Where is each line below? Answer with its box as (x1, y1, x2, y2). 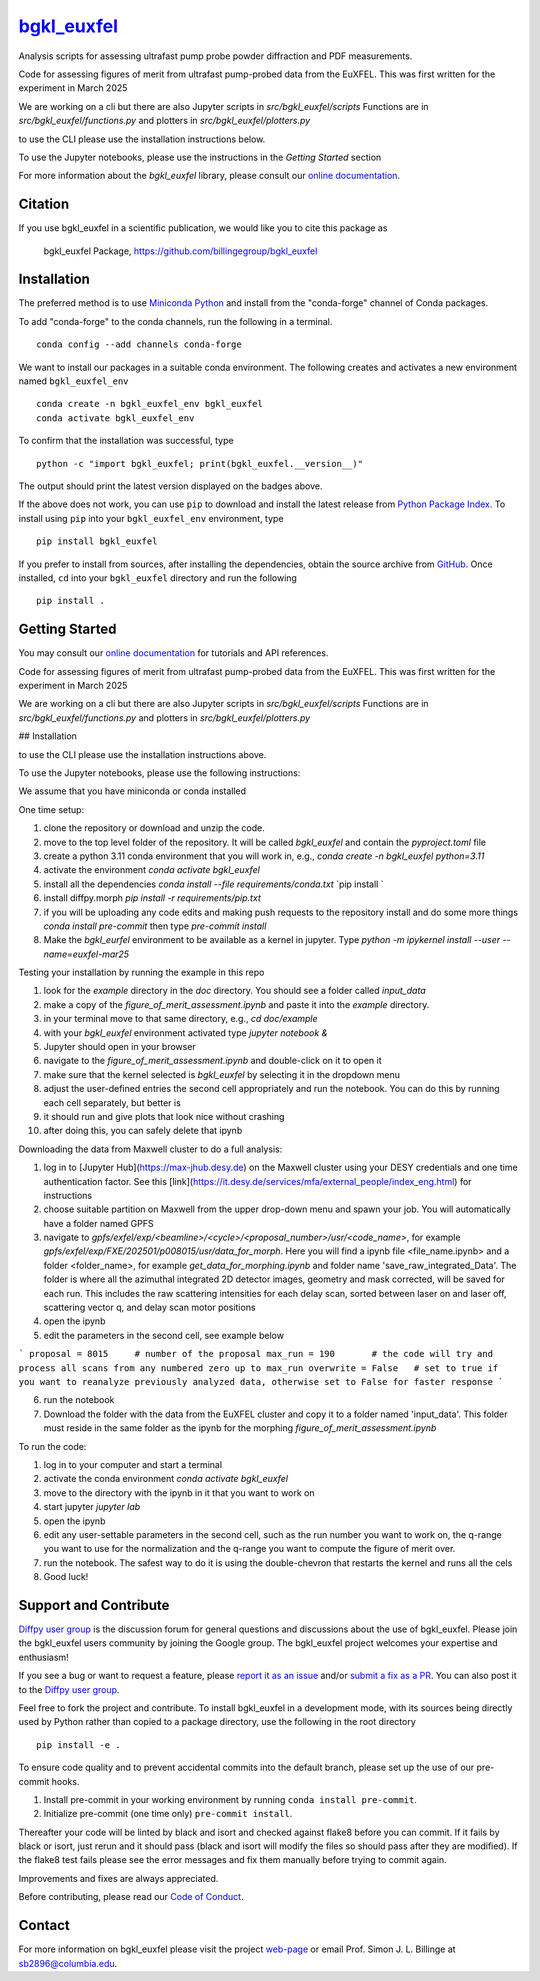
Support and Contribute (18, 1596, 170, 1614)
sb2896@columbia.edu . (18, 1957, 118, 1969)
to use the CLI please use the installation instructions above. (18, 748, 267, 760)
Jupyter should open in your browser (43, 1041, 197, 1053)
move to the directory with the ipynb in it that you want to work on (43, 1486, 315, 1499)
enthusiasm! (18, 1651, 69, 1663)
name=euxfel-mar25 (43, 948, 130, 960)
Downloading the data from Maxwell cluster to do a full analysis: (18, 1143, 283, 1155)
